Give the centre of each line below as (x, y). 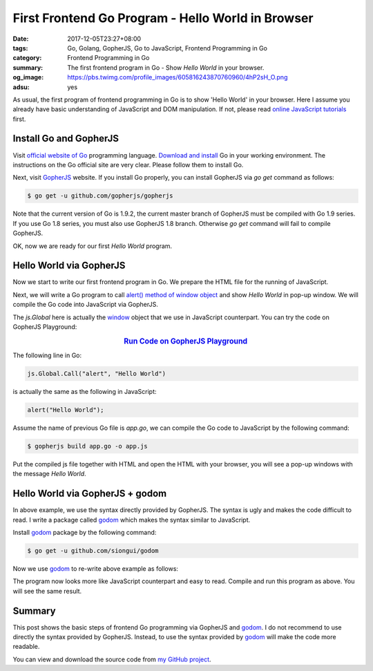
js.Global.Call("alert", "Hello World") (96, 374)
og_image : (28, 77)
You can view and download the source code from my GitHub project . (112, 659)
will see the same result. (47, 591)
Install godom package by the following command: (85, 532)
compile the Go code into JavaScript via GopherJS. (85, 305)
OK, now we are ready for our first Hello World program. (93, 246)
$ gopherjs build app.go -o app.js (87, 446)
